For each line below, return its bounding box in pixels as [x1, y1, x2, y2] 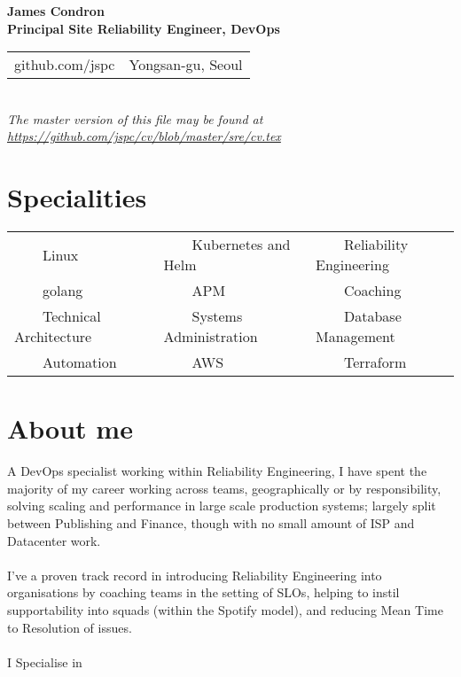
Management [316, 326, 395, 347]
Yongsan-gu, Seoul [129, 54, 243, 75]
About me [7, 410, 133, 447]
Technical [43, 306, 101, 327]
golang [43, 280, 83, 301]
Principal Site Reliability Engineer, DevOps [7, 19, 280, 37]
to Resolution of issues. [7, 618, 132, 636]
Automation [43, 352, 117, 373]
